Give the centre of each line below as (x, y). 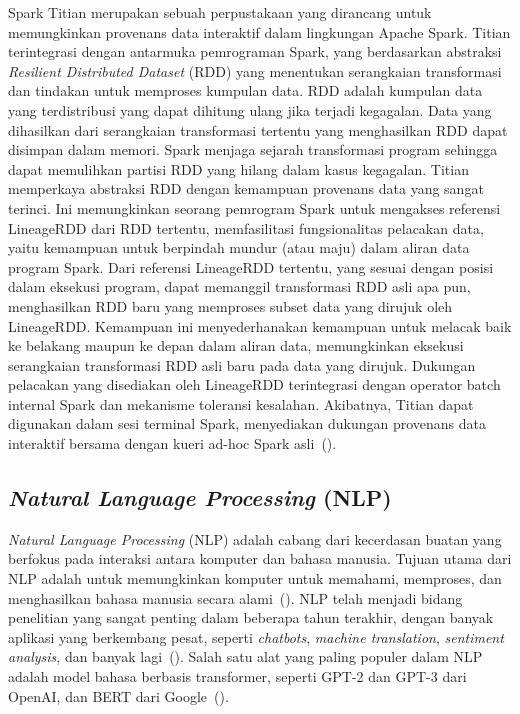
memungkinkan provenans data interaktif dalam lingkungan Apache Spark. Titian (259, 31)
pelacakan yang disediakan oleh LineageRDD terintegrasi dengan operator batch (254, 384)
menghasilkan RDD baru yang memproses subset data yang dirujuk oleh (230, 305)
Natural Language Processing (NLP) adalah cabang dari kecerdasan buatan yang (255, 538)
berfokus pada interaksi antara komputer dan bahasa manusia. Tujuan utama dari (260, 558)
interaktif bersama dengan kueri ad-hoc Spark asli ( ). (172, 443)
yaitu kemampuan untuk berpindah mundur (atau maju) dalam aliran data (239, 247)
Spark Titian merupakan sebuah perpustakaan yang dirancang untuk (220, 12)
